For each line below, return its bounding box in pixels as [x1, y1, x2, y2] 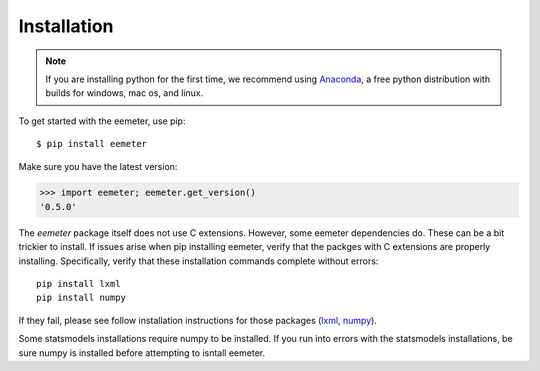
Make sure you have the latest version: [18, 160, 178, 172]
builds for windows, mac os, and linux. [45, 87, 204, 99]
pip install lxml [36, 278, 121, 290]
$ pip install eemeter [36, 138, 148, 150]
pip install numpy [36, 292, 127, 304]
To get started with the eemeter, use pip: [18, 115, 186, 127]
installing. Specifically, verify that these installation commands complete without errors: [18, 255, 379, 267]
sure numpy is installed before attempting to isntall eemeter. [18, 346, 265, 359]
